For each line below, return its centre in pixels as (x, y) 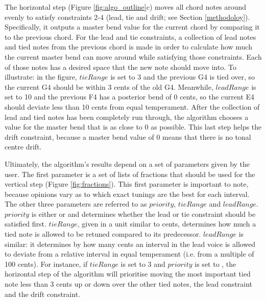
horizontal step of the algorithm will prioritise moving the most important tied (128, 274)
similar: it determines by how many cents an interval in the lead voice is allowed (130, 244)
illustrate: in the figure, (41, 77)
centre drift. (23, 147)
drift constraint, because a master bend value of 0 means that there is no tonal (128, 136)
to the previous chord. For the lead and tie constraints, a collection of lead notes (130, 36)
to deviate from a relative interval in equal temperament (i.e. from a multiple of (129, 254)
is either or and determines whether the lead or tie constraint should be (143, 214)
